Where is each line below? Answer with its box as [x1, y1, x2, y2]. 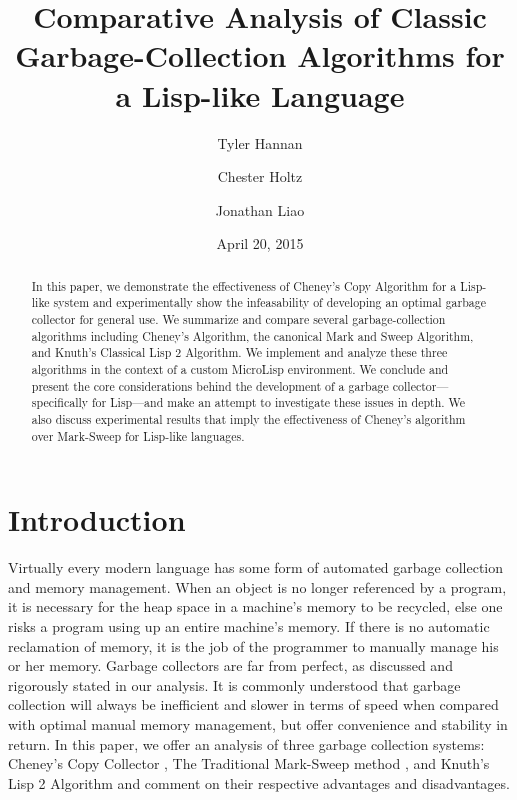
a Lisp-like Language [115, 74, 405, 115]
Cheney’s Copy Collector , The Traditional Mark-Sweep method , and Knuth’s [8, 753, 490, 774]
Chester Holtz [217, 166, 303, 187]
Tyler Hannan [217, 132, 303, 153]
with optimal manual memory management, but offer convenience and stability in [8, 713, 508, 734]
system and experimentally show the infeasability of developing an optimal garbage [53, 294, 486, 311]
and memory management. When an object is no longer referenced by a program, [8, 576, 507, 597]
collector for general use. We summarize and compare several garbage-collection [31, 310, 446, 327]
